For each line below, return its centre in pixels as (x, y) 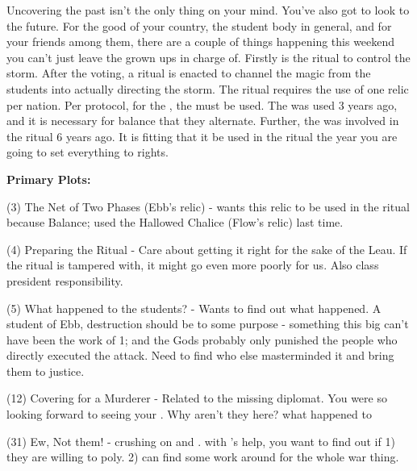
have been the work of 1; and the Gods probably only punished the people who (202, 339)
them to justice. (46, 371)
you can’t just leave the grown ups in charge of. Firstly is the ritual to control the (208, 57)
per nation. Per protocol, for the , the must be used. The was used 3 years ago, (202, 104)
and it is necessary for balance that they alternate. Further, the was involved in (203, 121)
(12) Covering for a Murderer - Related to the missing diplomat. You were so (197, 398)
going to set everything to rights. (88, 152)
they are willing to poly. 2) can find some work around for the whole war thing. (203, 457)
